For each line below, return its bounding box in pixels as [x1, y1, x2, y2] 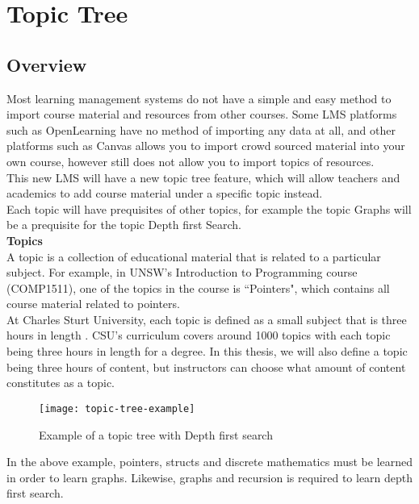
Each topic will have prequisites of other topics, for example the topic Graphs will [6, 200, 412, 217]
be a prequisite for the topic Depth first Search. [6, 216, 242, 233]
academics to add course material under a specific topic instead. [6, 185, 323, 202]
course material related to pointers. [6, 295, 180, 312]
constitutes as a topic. [6, 374, 115, 391]
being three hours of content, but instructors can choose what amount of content [6, 358, 406, 375]
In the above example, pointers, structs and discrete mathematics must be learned [6, 453, 413, 470]
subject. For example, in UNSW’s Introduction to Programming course [6, 264, 358, 281]
